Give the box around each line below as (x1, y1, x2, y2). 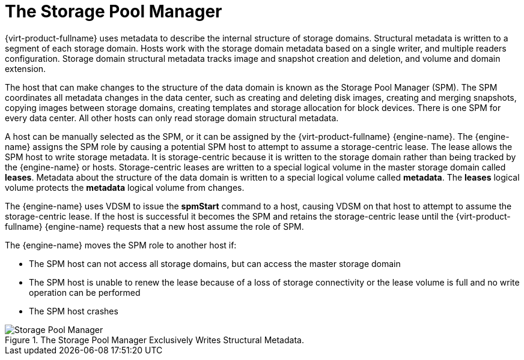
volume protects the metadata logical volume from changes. (5, 182, 245, 193)
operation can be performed (29, 287, 141, 298)
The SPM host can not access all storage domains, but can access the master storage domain (29, 258, 401, 269)
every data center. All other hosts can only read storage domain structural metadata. (5, 112, 339, 123)
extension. (5, 63, 46, 74)
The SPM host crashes (29, 305, 118, 316)
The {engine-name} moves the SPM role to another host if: (5, 239, 237, 250)
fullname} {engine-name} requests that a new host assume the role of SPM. (5, 221, 304, 232)
